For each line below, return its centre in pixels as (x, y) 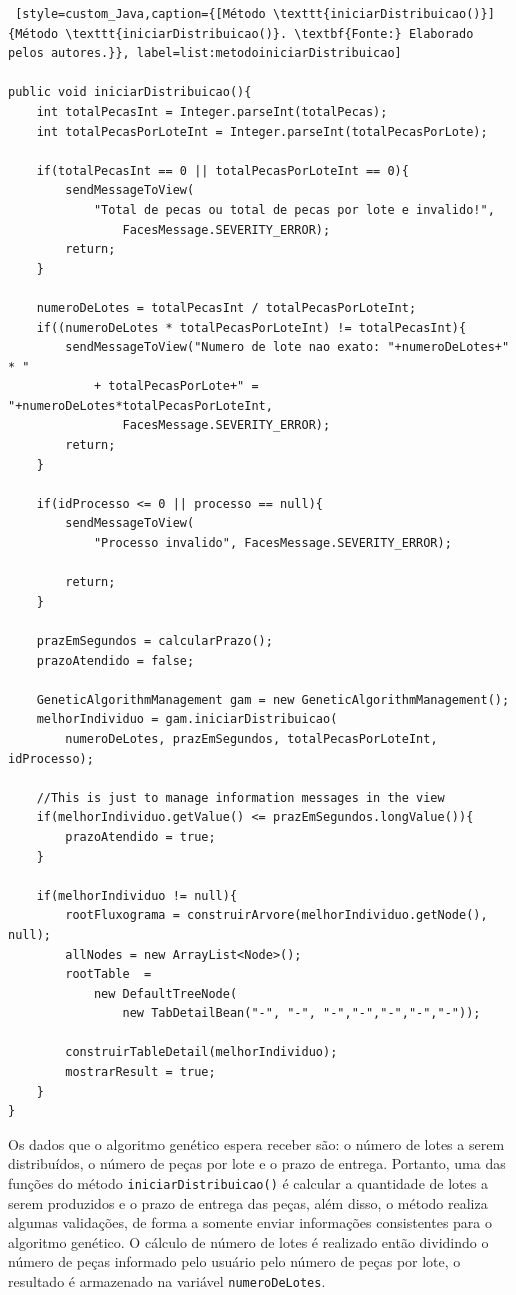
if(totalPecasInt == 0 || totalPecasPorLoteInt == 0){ (222, 170)
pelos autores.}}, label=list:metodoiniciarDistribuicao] (205, 53)
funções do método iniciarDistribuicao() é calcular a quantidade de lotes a (248, 1183)
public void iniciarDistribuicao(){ (130, 92)
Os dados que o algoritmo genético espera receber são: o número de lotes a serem (256, 1143)
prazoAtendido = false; (115, 660)
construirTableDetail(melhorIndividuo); (201, 1052)
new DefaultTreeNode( (165, 993)
